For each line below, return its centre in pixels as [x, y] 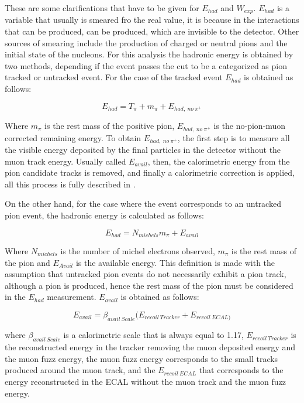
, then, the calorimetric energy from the [219, 161]
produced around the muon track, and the [80, 370]
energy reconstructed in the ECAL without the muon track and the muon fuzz [145, 381]
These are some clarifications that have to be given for [102, 8]
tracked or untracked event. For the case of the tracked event [114, 77]
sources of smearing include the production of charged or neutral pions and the [146, 42]
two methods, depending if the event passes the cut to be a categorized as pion [146, 65]
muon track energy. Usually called [65, 161]
